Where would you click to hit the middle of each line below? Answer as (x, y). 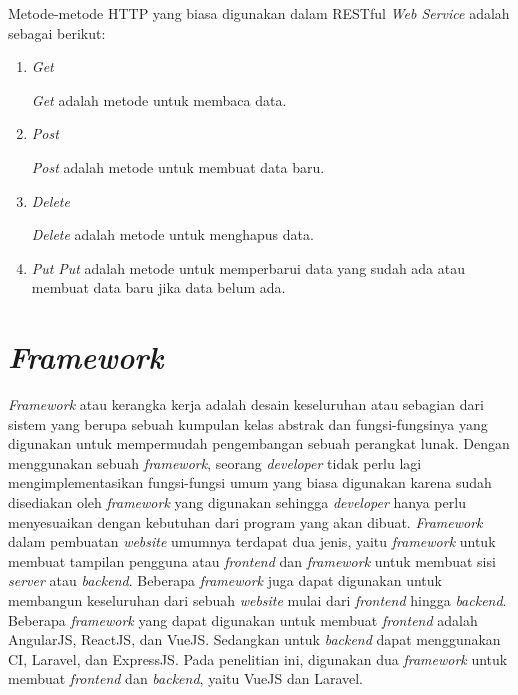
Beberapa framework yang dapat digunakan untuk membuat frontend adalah (243, 619)
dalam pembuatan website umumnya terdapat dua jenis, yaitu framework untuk (252, 541)
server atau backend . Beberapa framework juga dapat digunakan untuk (225, 580)
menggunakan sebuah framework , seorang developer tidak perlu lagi (215, 462)
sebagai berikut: (57, 32)
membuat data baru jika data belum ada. (158, 287)
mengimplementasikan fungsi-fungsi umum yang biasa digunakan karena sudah (250, 482)
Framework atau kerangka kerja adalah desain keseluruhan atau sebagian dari (246, 404)
